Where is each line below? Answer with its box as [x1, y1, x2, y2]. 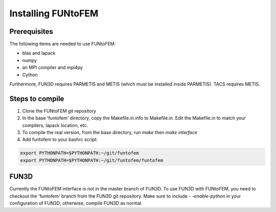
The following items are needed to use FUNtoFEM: [9, 41, 116, 47]
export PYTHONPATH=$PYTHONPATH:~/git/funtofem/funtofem [20, 157, 164, 163]
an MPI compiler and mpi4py [22, 65, 83, 71]
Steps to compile [9, 94, 64, 103]
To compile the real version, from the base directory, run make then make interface [22, 130, 198, 136]
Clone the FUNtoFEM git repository [22, 108, 97, 114]
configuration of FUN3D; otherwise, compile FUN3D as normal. [9, 200, 143, 206]
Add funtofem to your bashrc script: [22, 136, 98, 143]
